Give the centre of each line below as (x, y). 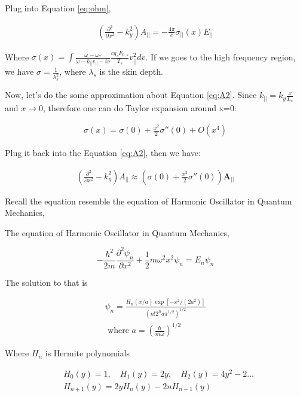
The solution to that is (46, 282)
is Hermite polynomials (88, 353)
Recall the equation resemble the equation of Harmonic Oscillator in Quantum (149, 201)
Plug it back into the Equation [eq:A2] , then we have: (103, 153)
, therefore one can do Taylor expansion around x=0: (140, 108)
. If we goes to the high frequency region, (221, 57)
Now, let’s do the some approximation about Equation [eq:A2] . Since (131, 95)
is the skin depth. (131, 71)
